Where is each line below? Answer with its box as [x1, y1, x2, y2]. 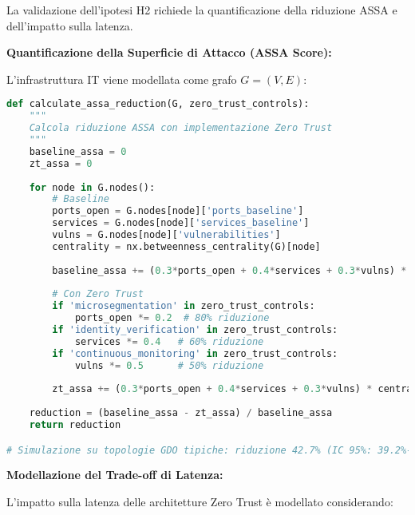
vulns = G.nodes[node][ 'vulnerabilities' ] [52, 229, 281, 240]
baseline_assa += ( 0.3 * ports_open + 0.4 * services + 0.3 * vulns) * [52, 264, 407, 276]
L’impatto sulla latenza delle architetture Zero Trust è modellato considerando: [6, 493, 393, 509]
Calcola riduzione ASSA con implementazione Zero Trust [29, 122, 333, 134]
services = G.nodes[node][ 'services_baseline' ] [52, 217, 310, 229]
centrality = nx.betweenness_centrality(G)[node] [52, 240, 321, 252]
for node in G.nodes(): [29, 181, 156, 193]
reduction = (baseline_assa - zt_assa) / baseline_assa [29, 407, 333, 419]
